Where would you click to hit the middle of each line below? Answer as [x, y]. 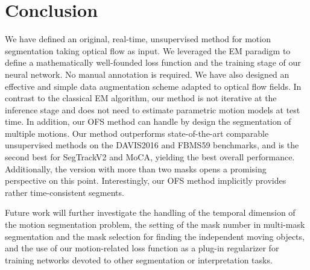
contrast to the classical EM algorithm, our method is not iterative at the [141, 98]
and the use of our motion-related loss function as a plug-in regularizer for [142, 248]
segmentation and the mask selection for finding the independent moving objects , [155, 236]
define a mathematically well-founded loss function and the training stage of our [153, 62]
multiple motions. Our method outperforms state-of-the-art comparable [137, 133]
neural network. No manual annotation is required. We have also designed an [147, 74]
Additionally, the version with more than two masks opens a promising [136, 168]
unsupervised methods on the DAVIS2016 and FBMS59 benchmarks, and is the [152, 145]
